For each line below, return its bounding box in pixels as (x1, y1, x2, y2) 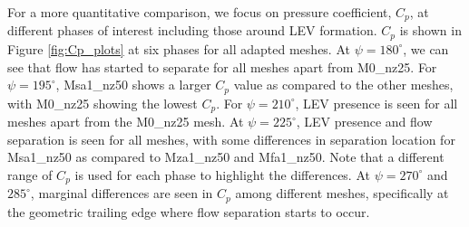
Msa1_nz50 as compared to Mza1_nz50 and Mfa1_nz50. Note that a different (7, 147, 445, 166)
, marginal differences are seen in (30, 184, 213, 203)
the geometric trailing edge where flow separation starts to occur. (7, 202, 370, 221)
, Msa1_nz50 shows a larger (55, 75, 211, 94)
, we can (403, 39, 449, 58)
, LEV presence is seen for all (295, 93, 458, 112)
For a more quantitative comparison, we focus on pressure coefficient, (7, 3, 392, 21)
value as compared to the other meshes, (233, 75, 454, 94)
